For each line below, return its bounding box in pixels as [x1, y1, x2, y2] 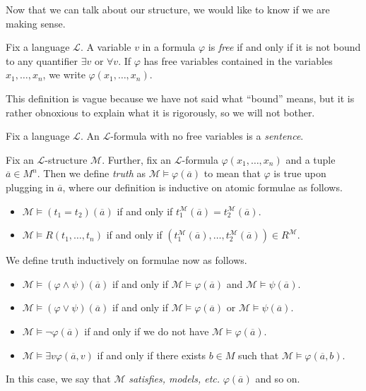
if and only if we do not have [84, 323, 209, 338]
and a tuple [285, 152, 336, 167]
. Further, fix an [102, 152, 172, 167]
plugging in [6, 179, 54, 194]
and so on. [255, 371, 300, 386]
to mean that [203, 166, 261, 181]
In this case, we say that [6, 371, 111, 386]
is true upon [273, 166, 326, 181]
